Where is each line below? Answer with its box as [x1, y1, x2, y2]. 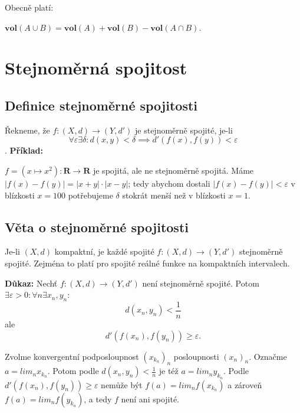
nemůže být [101, 378, 143, 391]
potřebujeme [68, 188, 113, 201]
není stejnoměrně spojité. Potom [142, 277, 259, 289]
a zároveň [228, 378, 262, 391]
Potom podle [52, 365, 99, 377]
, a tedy [84, 392, 112, 405]
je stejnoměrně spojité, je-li [135, 123, 233, 136]
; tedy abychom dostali [128, 177, 210, 189]
